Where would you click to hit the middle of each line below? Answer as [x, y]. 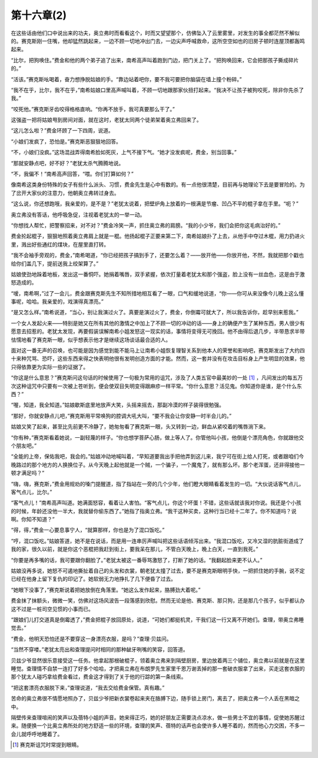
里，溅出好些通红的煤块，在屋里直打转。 [60, 244]
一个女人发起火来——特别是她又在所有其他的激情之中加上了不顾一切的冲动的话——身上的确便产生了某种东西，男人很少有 [158, 323]
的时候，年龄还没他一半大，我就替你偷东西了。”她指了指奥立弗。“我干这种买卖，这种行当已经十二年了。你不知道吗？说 [154, 511]
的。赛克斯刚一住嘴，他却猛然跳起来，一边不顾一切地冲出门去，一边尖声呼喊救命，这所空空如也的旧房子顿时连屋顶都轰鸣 [158, 41]
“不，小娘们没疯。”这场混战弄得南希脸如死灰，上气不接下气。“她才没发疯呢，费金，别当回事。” [124, 152]
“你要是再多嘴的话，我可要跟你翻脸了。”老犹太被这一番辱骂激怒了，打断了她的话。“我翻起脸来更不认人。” [137, 560]
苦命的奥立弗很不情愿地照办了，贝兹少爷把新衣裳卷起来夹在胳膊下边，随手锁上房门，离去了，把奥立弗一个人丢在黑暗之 [155, 699]
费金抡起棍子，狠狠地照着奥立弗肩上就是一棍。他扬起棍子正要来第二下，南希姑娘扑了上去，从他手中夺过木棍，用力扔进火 [158, 236]
